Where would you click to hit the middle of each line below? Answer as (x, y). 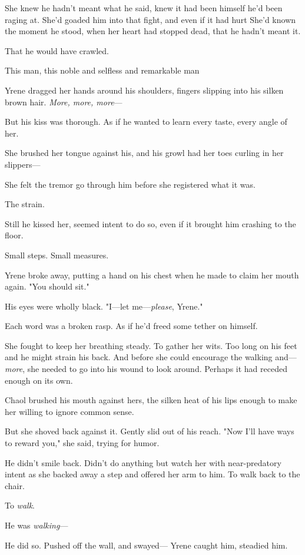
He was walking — (37, 525)
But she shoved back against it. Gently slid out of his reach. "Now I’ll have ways (150, 431)
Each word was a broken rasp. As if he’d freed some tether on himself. (131, 326)
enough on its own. (39, 380)
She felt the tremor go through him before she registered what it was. (130, 184)
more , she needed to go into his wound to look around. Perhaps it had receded (146, 369)
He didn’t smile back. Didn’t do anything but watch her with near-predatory (143, 462)
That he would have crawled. (57, 50)
